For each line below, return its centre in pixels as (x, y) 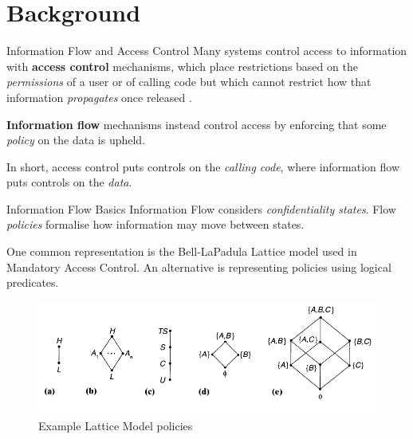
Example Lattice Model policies (116, 426)
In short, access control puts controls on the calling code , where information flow (203, 166)
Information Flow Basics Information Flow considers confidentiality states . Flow (201, 208)
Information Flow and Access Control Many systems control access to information (207, 51)
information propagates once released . (99, 97)
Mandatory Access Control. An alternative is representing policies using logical (199, 267)
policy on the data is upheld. (76, 140)
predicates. (33, 282)
